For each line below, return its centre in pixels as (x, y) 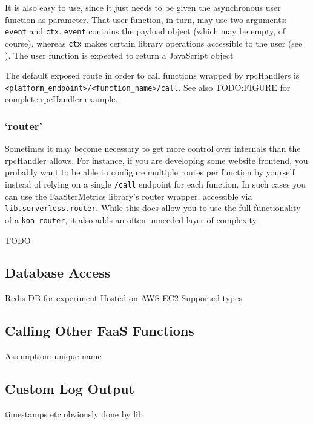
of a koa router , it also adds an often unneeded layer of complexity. (132, 219)
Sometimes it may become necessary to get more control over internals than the (153, 148)
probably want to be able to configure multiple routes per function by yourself (150, 172)
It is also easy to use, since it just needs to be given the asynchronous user (143, 7)
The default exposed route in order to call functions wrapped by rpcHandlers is (152, 75)
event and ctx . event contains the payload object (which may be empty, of (145, 31)
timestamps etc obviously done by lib (74, 413)
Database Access (58, 272)
